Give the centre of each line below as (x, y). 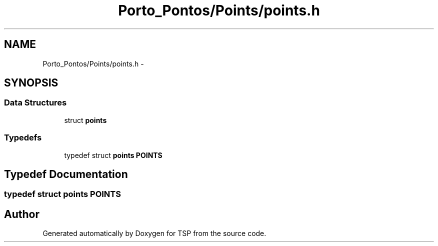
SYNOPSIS (31, 83)
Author (22, 214)
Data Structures (35, 103)
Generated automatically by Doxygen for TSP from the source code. (154, 233)
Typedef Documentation (66, 174)
